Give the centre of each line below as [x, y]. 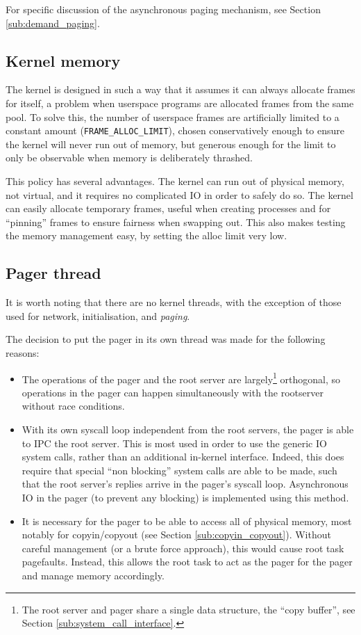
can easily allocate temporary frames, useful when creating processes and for [168, 208]
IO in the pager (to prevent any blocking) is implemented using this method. [185, 497]
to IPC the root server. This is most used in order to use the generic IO [174, 443]
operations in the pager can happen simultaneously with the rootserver [173, 392]
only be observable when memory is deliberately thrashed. [129, 158]
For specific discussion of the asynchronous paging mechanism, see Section [163, 9]
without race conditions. [73, 406]
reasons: [23, 352]
